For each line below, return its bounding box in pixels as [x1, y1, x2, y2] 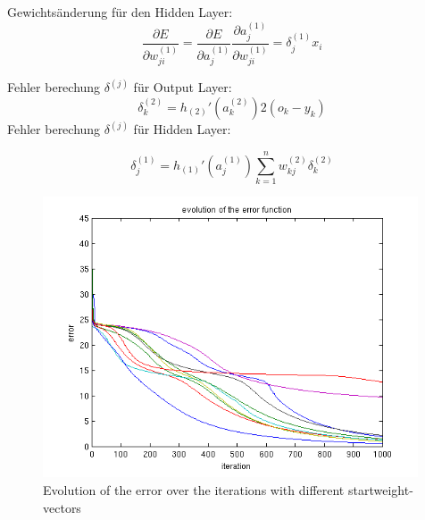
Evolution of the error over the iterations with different [43, 480, 345, 499]
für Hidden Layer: [133, 120, 231, 138]
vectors [43, 498, 81, 516]
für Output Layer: [133, 78, 232, 96]
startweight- [347, 480, 413, 499]
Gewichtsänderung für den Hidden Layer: [7, 3, 233, 21]
